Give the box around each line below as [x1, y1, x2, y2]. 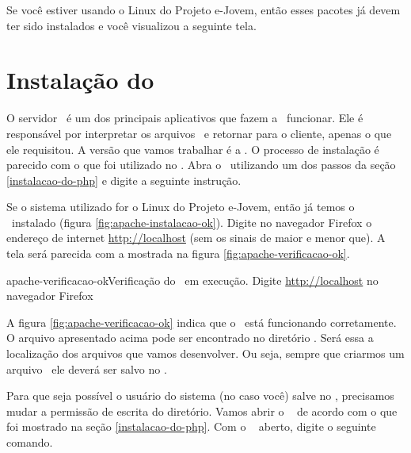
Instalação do [6, 63, 154, 96]
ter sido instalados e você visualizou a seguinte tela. [6, 17, 257, 33]
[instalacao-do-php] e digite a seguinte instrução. [6, 171, 242, 188]
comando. [6, 434, 53, 450]
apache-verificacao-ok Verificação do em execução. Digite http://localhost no [6, 271, 379, 288]
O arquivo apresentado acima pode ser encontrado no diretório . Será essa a [6, 329, 374, 346]
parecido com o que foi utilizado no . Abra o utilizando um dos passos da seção [6, 156, 396, 173]
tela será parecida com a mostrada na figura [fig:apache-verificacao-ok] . [6, 245, 350, 262]
